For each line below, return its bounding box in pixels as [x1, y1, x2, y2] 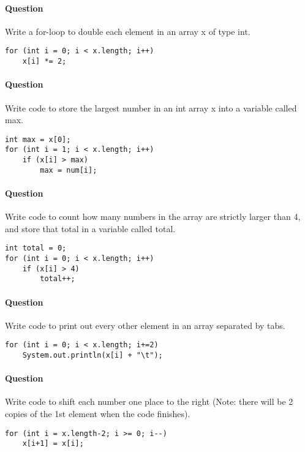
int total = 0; [5, 244, 67, 253]
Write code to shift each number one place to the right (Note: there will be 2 [5, 395, 293, 408]
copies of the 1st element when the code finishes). [5, 407, 190, 420]
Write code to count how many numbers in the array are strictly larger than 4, [5, 210, 301, 223]
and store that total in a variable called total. [5, 222, 176, 235]
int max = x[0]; [5, 135, 71, 144]
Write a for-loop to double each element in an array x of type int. [5, 24, 250, 37]
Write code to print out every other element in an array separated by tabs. [5, 318, 285, 331]
